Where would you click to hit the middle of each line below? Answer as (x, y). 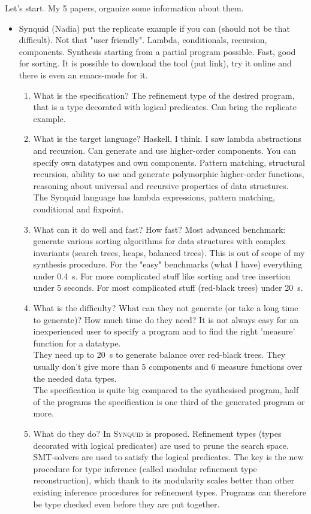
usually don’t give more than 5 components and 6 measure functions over (168, 367)
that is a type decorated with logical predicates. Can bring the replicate (165, 107)
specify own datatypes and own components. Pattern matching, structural (169, 162)
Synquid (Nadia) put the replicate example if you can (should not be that (154, 28)
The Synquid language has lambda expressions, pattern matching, (154, 197)
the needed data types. (75, 378)
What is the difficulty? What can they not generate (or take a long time (166, 308)
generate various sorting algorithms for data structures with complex (159, 241)
